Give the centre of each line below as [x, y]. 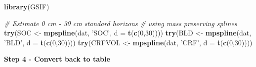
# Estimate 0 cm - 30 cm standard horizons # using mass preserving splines [121, 23]
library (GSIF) [27, 6]
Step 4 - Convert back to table [57, 59]
